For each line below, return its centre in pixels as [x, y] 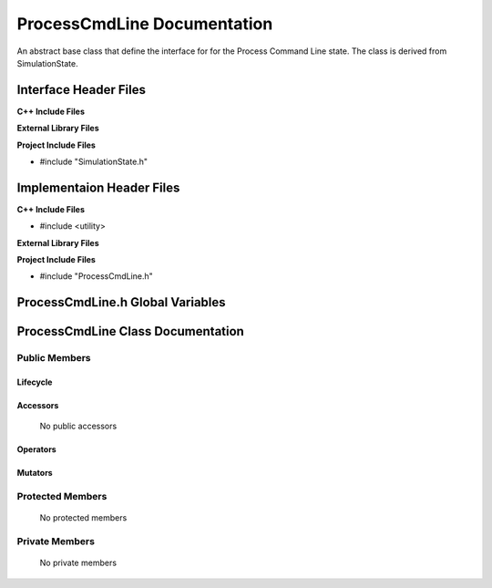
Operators [36, 449]
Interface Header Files [81, 90]
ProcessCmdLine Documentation [145, 24]
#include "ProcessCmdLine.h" [97, 276]
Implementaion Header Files [98, 187]
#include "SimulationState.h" [94, 162]
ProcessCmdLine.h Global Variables [122, 302]
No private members [78, 563]
